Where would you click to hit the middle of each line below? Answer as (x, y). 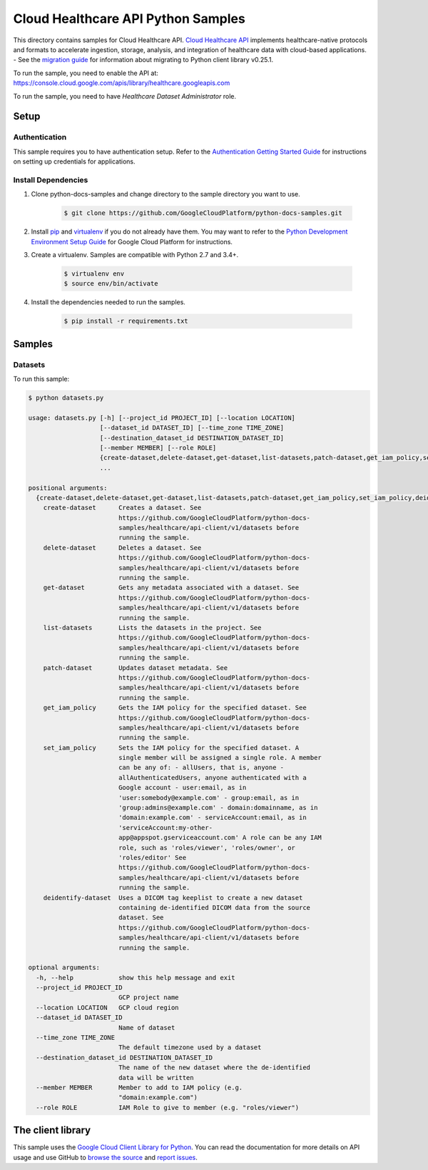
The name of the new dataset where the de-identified (214, 1067)
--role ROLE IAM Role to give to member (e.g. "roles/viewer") (168, 1107)
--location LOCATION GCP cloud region (107, 1007)
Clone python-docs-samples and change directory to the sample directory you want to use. (166, 194)
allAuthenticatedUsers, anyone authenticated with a (212, 777)
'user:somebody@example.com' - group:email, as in (209, 797)
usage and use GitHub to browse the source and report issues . (105, 1157)
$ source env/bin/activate (111, 284)
